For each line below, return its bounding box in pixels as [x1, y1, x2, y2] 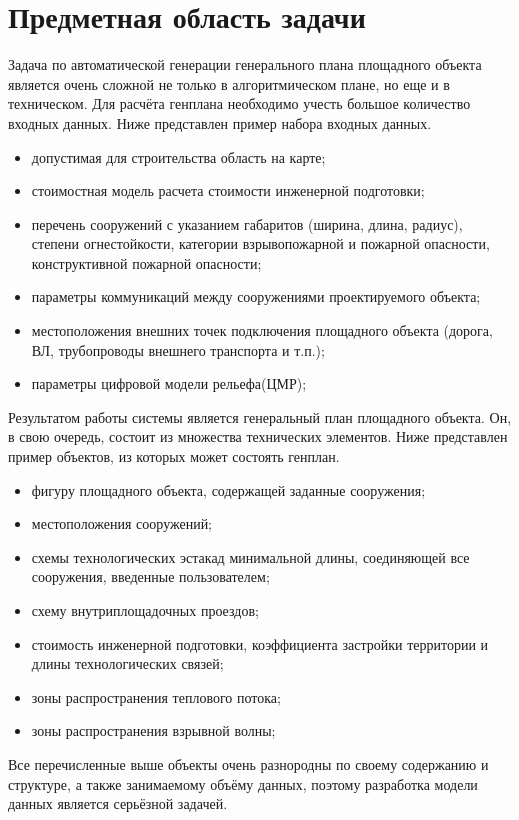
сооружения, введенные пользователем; [31, 566, 270, 587]
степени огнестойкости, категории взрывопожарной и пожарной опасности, [31, 233, 490, 254]
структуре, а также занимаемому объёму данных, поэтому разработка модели [8, 773, 478, 794]
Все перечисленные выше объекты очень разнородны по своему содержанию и [8, 753, 489, 774]
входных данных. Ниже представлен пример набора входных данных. [8, 112, 432, 133]
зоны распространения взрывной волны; [31, 720, 276, 741]
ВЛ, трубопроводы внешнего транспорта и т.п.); [31, 339, 325, 360]
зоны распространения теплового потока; [31, 686, 281, 707]
